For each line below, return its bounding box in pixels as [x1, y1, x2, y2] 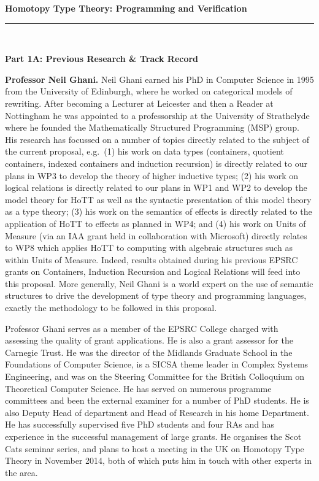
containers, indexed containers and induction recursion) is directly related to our [5, 156, 307, 169]
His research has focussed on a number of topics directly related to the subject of [5, 133, 310, 145]
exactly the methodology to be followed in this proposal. [5, 301, 217, 314]
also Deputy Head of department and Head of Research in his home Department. [5, 406, 309, 418]
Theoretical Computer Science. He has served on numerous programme [5, 382, 272, 394]
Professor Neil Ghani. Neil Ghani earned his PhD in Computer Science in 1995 [5, 72, 314, 85]
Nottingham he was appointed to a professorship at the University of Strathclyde [5, 109, 310, 121]
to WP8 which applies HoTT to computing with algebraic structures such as [5, 241, 293, 254]
